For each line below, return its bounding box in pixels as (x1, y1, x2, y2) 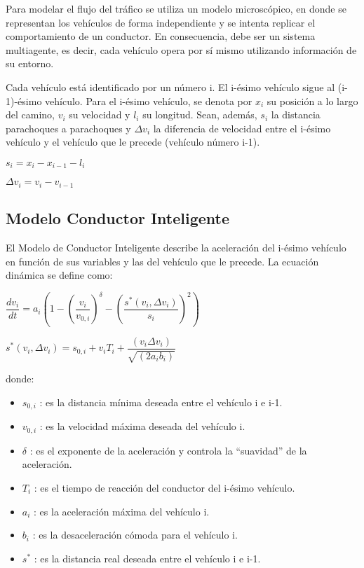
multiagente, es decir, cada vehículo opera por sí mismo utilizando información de (6, 42, 357, 57)
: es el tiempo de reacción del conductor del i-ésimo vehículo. (34, 480, 295, 495)
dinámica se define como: (6, 268, 113, 282)
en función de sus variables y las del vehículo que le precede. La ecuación (6, 254, 319, 268)
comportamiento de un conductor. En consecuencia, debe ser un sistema (6, 29, 316, 43)
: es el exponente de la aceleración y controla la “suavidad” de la (29, 443, 307, 457)
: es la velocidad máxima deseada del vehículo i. (39, 419, 245, 434)
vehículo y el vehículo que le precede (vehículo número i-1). (6, 134, 260, 149)
